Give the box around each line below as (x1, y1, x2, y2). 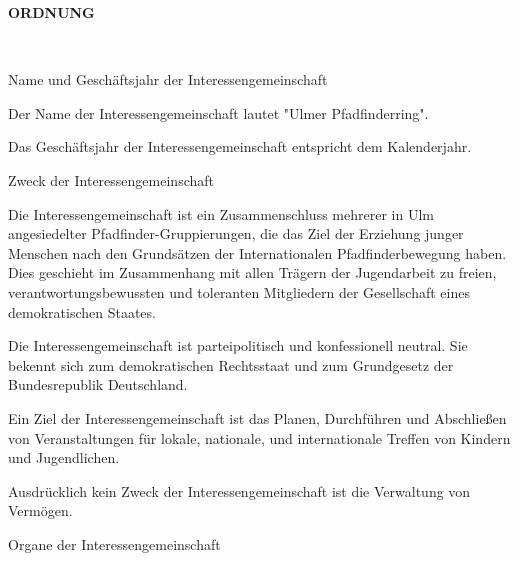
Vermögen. (8, 500, 73, 521)
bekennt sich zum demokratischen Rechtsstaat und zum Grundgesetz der (8, 354, 454, 375)
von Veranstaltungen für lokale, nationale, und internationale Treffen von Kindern (8, 427, 511, 448)
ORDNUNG (8, 2, 95, 22)
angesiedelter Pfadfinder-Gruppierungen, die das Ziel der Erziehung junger (8, 223, 464, 244)
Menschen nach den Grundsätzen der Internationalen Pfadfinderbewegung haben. (8, 242, 507, 263)
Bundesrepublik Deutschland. (8, 374, 188, 395)
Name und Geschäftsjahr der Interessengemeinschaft (8, 69, 328, 90)
